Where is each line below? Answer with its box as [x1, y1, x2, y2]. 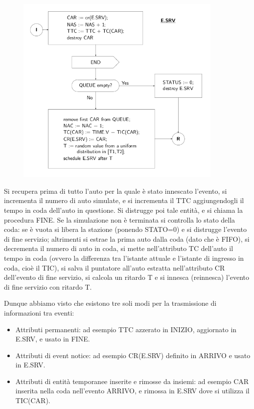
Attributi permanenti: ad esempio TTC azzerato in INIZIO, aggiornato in [15, 324, 237, 334]
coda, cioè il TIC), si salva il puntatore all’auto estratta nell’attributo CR [4, 262, 225, 273]
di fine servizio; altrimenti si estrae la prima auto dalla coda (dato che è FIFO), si [4, 233, 250, 244]
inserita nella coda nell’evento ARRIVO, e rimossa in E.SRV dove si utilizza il [15, 386, 250, 396]
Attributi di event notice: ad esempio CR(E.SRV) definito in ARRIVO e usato [15, 350, 251, 360]
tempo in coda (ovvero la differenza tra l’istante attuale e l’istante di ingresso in [4, 252, 244, 263]
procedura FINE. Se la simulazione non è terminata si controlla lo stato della [4, 214, 235, 225]
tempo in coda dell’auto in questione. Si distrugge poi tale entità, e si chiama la [4, 204, 243, 215]
